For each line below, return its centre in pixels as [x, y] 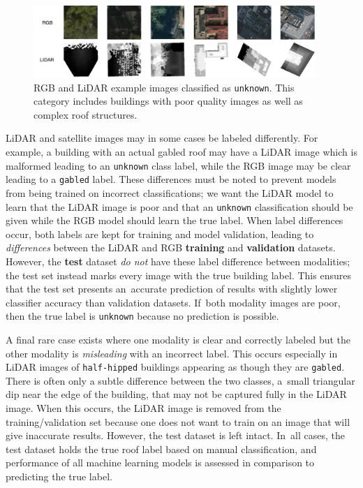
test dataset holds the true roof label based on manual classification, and [161, 449]
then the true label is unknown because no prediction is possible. [142, 316]
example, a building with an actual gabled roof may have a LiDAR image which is [181, 152]
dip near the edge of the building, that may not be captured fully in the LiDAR [176, 394]
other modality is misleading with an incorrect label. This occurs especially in [172, 353]
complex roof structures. [86, 114]
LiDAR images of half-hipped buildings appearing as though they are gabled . [175, 367]
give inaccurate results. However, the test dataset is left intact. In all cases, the [175, 435]
